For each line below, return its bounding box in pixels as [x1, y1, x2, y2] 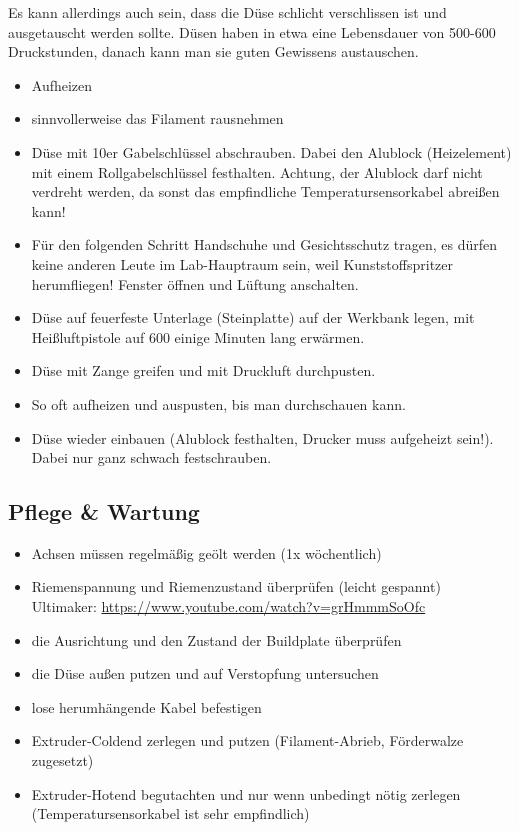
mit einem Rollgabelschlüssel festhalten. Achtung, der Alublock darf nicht [31, 161, 483, 182]
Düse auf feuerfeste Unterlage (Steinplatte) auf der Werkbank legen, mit [31, 307, 475, 328]
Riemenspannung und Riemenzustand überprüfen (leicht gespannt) [31, 576, 441, 597]
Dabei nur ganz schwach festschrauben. [31, 447, 272, 468]
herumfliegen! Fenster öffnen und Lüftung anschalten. [31, 273, 359, 294]
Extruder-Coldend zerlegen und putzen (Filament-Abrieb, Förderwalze [31, 730, 464, 751]
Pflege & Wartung [8, 496, 200, 527]
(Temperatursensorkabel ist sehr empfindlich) [31, 803, 310, 824]
